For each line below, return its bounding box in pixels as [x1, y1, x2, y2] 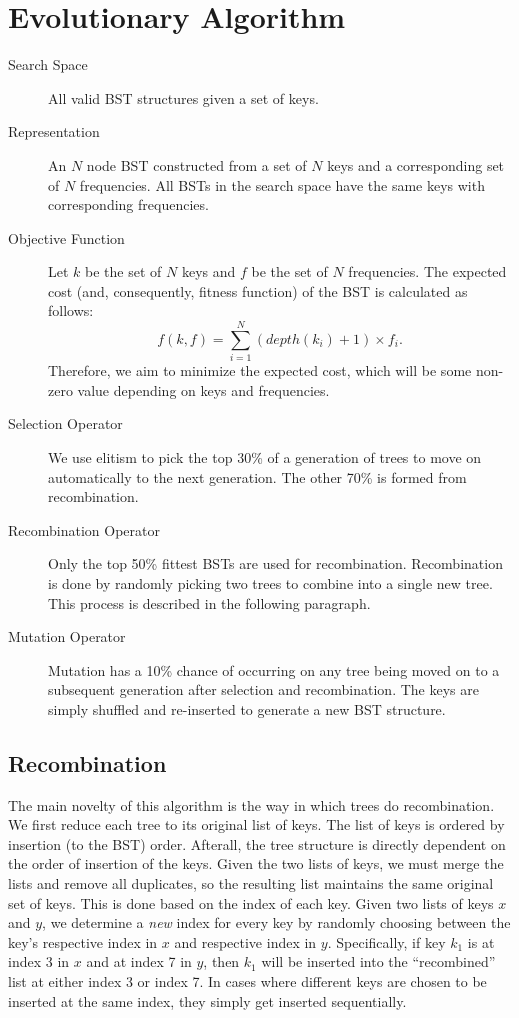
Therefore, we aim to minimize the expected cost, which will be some [48, 360, 472, 381]
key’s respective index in [8, 931, 158, 952]
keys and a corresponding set [327, 154, 505, 175]
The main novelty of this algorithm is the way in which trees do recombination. [8, 794, 495, 815]
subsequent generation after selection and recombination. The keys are [48, 679, 479, 700]
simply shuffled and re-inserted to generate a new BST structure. [48, 698, 446, 719]
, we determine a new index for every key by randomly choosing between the [42, 912, 511, 933]
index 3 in [8, 951, 70, 972]
